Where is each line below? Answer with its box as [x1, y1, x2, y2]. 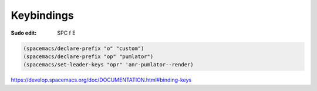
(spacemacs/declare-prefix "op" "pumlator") [23, 53, 154, 60]
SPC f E [57, 29, 76, 36]
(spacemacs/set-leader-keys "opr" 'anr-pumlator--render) [23, 62, 194, 68]
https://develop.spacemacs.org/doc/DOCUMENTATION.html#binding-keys [11, 76, 192, 83]
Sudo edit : [11, 29, 37, 36]
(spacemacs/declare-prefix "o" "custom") [23, 45, 144, 52]
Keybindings [11, 9, 74, 22]
